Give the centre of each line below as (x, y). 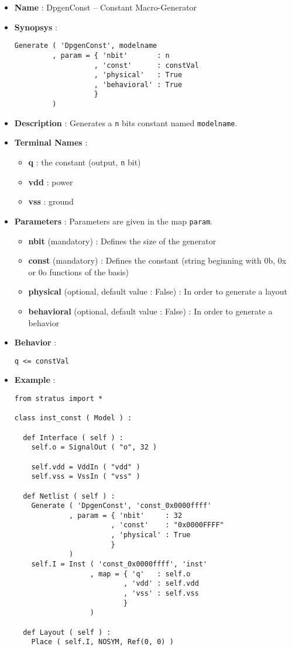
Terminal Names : (51, 142)
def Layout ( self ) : (67, 632)
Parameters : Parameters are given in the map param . (114, 221)
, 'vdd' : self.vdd (161, 584)
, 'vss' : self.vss (161, 594)
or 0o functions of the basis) (78, 272)
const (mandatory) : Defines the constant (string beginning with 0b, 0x (157, 260)
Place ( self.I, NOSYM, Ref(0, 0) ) (102, 642)
